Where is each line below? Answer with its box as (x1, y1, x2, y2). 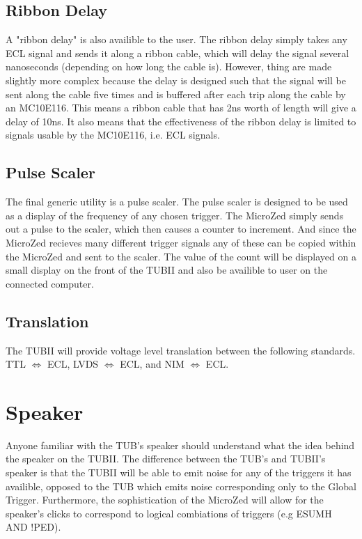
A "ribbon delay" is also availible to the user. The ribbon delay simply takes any (6, 32, 347, 47)
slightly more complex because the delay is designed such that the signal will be (6, 72, 346, 87)
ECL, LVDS (47, 357, 99, 371)
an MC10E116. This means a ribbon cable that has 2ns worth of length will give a (6, 100, 356, 115)
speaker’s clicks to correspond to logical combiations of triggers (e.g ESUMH (6, 506, 332, 520)
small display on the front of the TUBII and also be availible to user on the (6, 263, 328, 277)
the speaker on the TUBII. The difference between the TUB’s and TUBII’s (6, 451, 326, 466)
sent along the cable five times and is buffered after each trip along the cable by (6, 86, 346, 101)
